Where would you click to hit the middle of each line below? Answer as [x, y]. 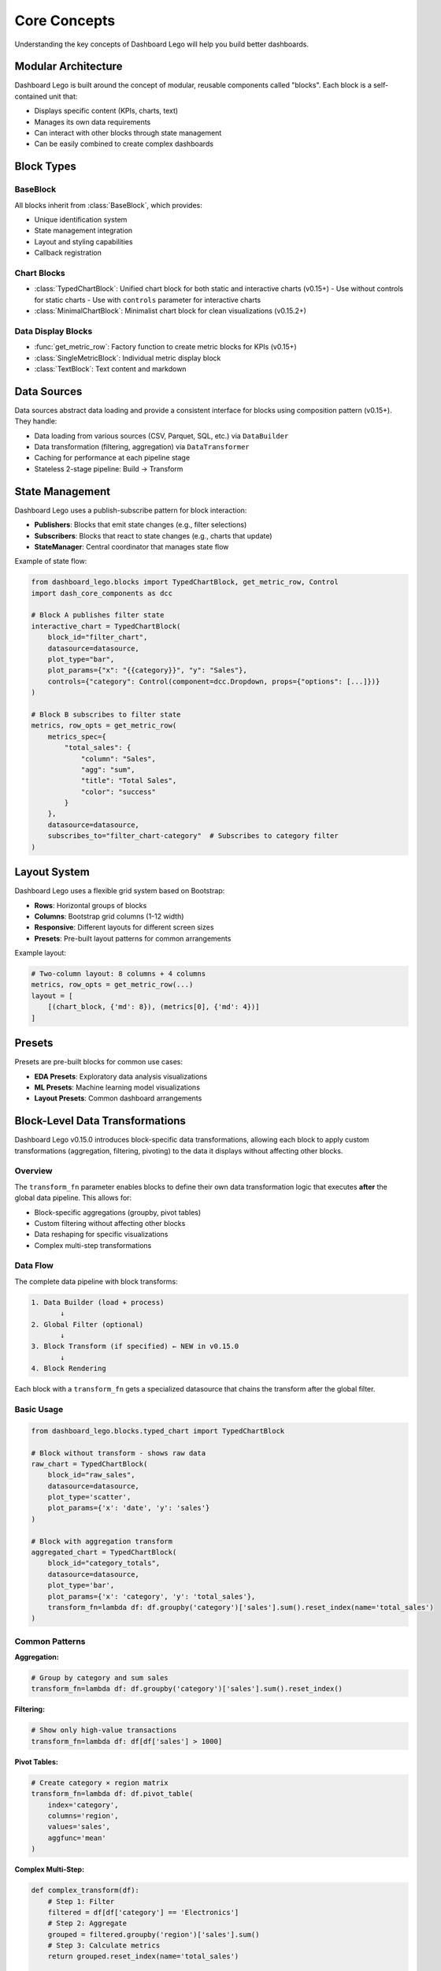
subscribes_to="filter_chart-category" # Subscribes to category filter [193, 836]
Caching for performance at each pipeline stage [112, 458]
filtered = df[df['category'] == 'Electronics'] [143, 1912]
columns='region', [83, 1816]
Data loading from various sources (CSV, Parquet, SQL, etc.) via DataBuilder [161, 436]
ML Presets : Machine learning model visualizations [117, 1087]
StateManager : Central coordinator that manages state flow [132, 546]
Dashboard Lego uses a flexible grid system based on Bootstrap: [120, 891]
